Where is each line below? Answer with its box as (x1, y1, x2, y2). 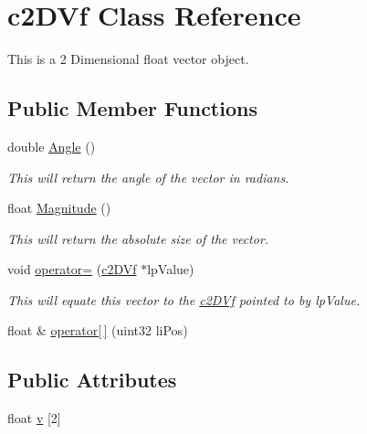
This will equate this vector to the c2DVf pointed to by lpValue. (7, 290, 361, 309)
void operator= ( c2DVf (7, 259, 137, 279)
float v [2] (7, 408, 61, 428)
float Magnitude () (7, 198, 111, 217)
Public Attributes (7, 365, 177, 394)
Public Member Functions (7, 94, 257, 122)
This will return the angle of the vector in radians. (7, 167, 289, 186)
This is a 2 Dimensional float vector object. (7, 49, 249, 69)
